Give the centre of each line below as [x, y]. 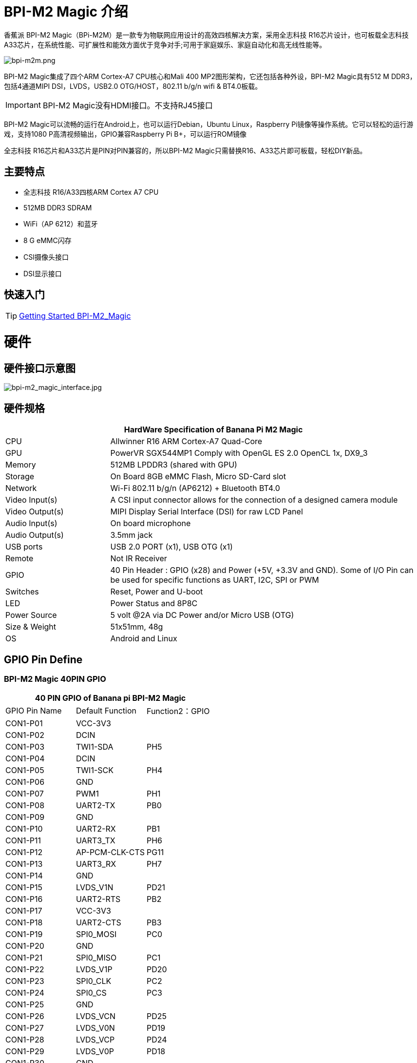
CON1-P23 [25, 981]
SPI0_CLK [94, 981]
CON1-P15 [24, 888]
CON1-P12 [24, 852]
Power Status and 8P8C [154, 603]
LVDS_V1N [95, 888]
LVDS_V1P [94, 970]
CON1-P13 [24, 864]
